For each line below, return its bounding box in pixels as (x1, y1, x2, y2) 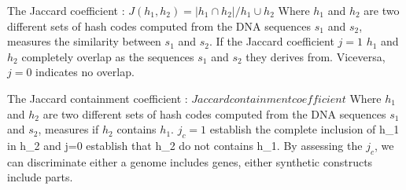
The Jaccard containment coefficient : (7, 90, 188, 106)
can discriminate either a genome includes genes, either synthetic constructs (7, 153, 373, 170)
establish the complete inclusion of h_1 (209, 121, 400, 137)
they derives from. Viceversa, (245, 48, 386, 64)
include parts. (7, 169, 73, 185)
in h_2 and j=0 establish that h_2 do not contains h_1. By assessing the (7, 137, 363, 153)
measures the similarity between (7, 33, 161, 49)
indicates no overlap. (35, 64, 135, 80)
